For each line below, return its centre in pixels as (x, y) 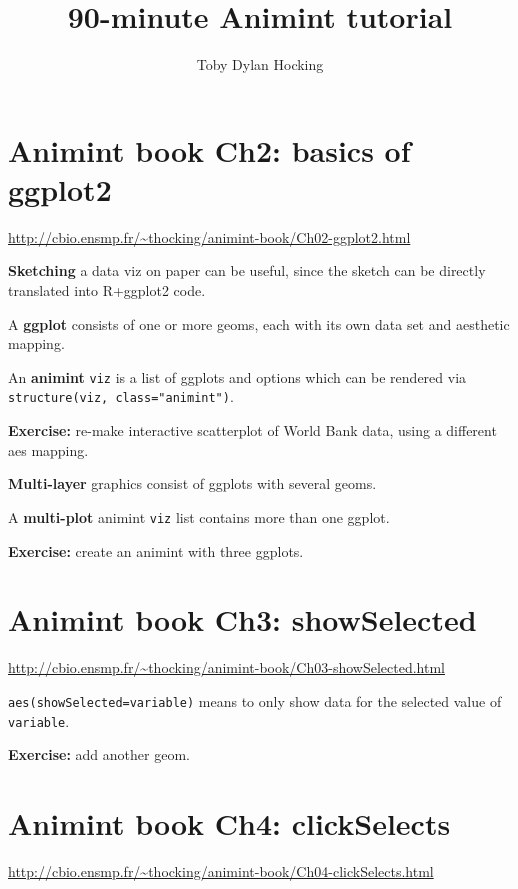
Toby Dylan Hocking (260, 64)
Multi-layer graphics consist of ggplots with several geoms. (192, 483)
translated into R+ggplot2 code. (107, 290)
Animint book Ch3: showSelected (242, 619)
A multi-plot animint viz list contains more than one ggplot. (199, 516)
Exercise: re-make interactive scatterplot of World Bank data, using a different (252, 430)
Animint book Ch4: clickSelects (229, 822)
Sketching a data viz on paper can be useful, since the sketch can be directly (247, 270)
